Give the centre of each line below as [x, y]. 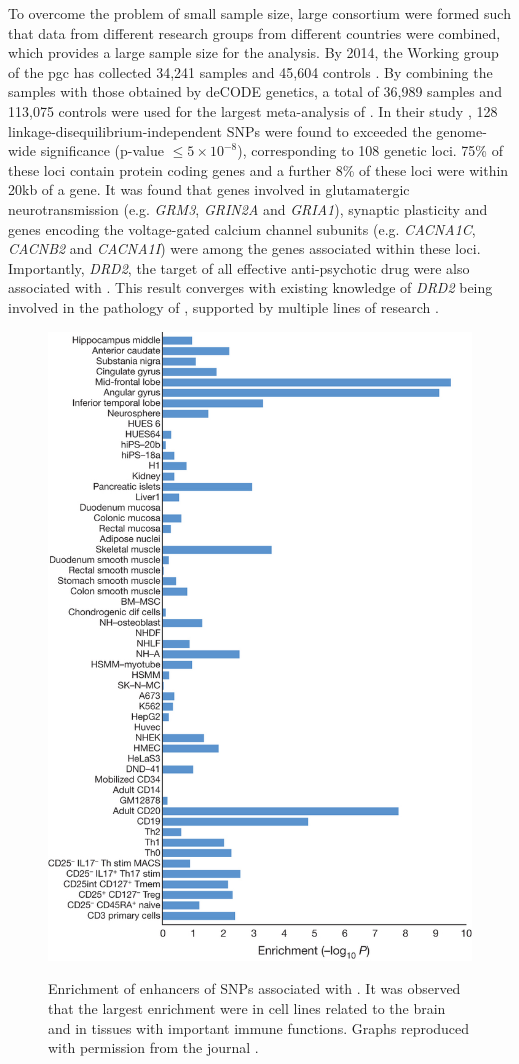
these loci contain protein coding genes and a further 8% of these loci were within [258, 169]
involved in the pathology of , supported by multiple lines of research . [223, 306]
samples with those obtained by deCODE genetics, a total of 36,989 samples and [255, 91]
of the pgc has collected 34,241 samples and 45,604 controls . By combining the [250, 71]
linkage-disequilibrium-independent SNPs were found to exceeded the [220, 130]
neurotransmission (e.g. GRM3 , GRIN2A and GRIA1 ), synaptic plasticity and [248, 208]
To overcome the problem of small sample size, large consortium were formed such [259, 13]
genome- [461, 130]
